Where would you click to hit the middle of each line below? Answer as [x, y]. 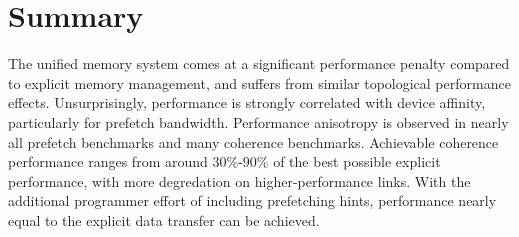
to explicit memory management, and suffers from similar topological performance [259, 82]
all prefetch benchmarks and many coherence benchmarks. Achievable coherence [253, 141]
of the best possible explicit [357, 161]
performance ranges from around [108, 161]
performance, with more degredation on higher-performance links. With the [239, 180]
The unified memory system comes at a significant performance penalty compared [259, 63]
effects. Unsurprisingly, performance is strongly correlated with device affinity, [247, 102]
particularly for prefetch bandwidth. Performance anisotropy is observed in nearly [258, 121]
